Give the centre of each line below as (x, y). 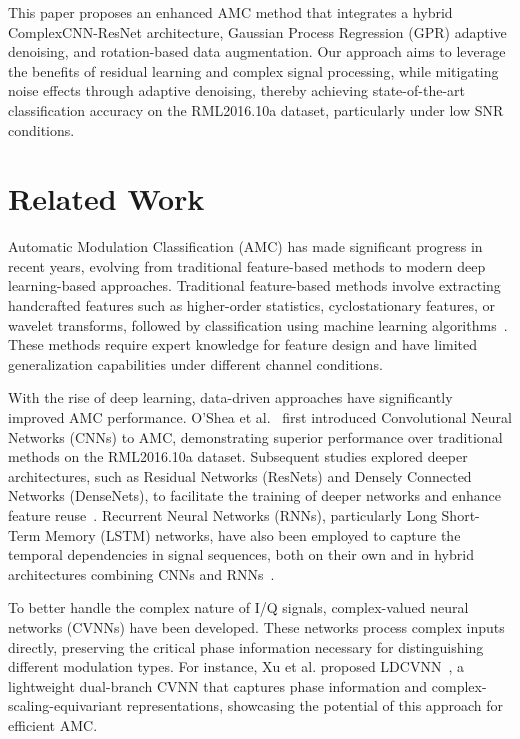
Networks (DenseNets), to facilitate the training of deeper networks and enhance (254, 495)
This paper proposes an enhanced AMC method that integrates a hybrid (230, 12)
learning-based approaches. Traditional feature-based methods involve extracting (254, 285)
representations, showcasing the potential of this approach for (314, 705)
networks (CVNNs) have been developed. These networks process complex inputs (256, 626)
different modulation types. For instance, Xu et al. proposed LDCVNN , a (236, 666)
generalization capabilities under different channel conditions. (195, 363)
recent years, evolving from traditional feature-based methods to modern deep (247, 265)
